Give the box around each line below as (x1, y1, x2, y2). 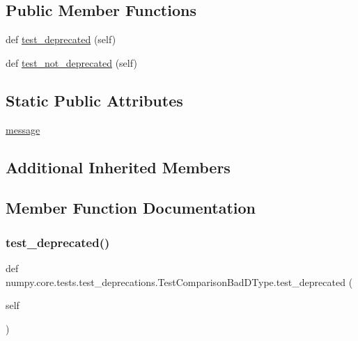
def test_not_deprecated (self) (6, 55, 137, 70)
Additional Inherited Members (6, 156, 231, 177)
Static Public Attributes (6, 89, 183, 111)
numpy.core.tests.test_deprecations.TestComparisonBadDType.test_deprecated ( (6, 274, 353, 289)
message (6, 122, 40, 136)
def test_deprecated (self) (6, 32, 116, 47)
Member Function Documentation (6, 197, 256, 219)
